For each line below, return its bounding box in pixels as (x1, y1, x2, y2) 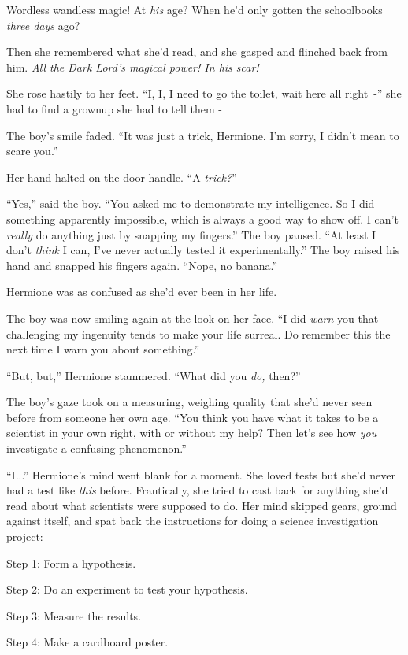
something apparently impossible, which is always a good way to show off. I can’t (6, 210, 399, 227)
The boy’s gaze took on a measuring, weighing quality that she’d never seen (6, 394, 373, 410)
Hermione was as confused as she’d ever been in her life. (6, 283, 277, 300)
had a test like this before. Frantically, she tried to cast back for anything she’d (6, 482, 388, 498)
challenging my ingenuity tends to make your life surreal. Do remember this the (6, 325, 391, 342)
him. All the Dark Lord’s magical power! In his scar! (6, 58, 259, 75)
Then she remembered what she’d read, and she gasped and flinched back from (6, 43, 388, 60)
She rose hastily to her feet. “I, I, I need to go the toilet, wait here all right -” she (6, 85, 402, 102)
